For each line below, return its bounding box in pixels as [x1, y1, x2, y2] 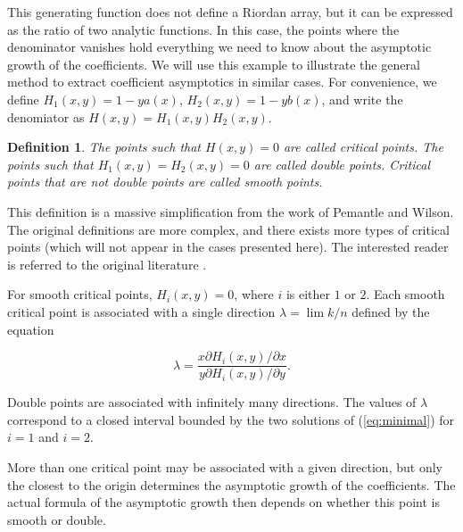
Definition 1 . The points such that [7, 137, 202, 156]
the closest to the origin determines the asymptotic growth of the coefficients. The [7, 475, 456, 494]
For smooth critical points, [7, 285, 153, 303]
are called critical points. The [283, 137, 443, 156]
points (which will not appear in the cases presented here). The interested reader [7, 237, 449, 256]
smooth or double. [7, 510, 106, 528]
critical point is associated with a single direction [7, 302, 276, 320]
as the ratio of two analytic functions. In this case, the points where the [7, 20, 400, 38]
